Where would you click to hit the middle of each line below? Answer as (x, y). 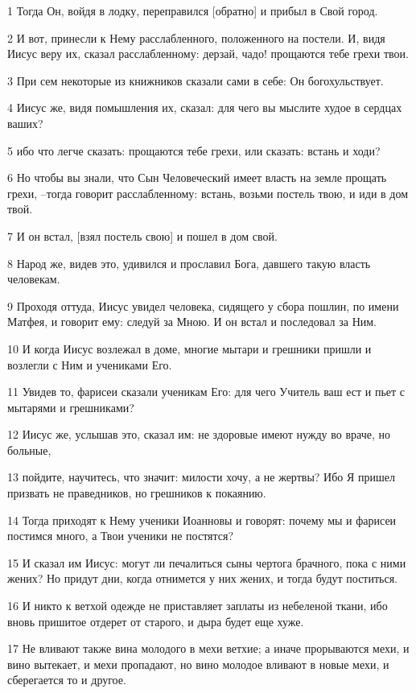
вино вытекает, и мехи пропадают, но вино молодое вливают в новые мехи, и (198, 664)
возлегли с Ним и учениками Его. (90, 364)
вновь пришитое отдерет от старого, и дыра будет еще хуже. (156, 621)
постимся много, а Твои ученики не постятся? (121, 536)
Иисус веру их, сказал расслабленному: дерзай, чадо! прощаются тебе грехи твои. (208, 54)
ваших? (25, 123)
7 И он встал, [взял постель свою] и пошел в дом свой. (142, 235)
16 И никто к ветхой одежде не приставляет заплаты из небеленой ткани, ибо (198, 606)
